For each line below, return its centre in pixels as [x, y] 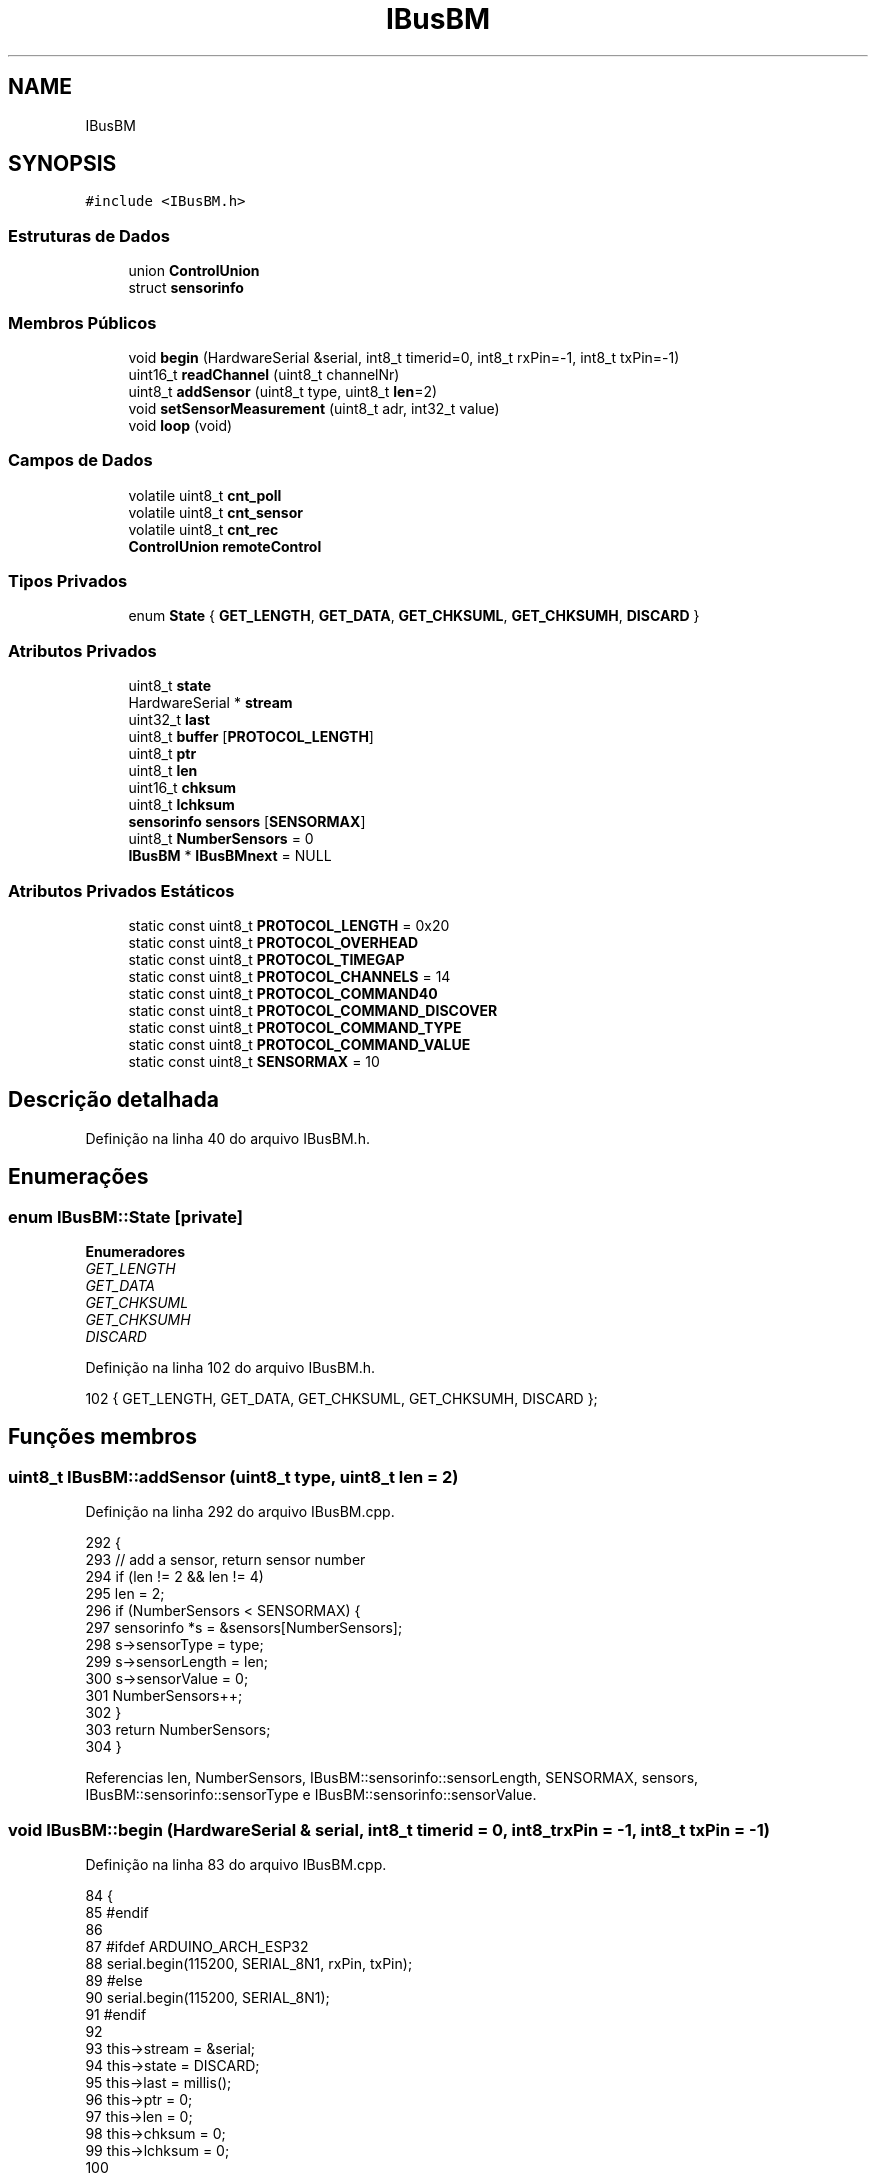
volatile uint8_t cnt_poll [205, 495]
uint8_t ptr [162, 754]
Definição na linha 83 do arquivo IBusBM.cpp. [236, 1864]
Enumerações [78, 1177]
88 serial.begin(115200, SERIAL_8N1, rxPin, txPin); [249, 1963]
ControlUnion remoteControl [225, 546]
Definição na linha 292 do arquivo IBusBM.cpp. [240, 1512]
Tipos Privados [68, 581]
